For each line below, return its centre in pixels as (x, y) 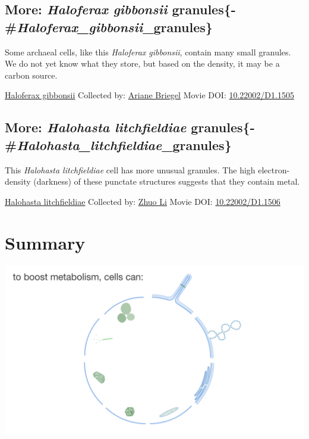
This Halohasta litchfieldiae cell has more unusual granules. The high (130, 169)
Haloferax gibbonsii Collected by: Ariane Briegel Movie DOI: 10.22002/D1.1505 (149, 95)
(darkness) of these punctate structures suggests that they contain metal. (167, 181)
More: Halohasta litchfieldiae (96, 127)
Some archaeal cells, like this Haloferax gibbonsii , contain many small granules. (148, 52)
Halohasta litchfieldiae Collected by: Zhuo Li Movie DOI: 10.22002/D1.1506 (143, 201)
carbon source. (31, 75)
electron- (274, 169)
